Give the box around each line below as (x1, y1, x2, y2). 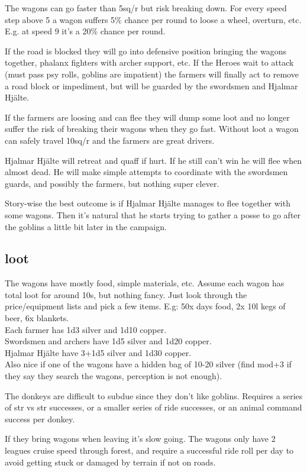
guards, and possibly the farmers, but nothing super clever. (5, 177, 219, 189)
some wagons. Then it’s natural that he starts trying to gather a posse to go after (5, 208, 301, 221)
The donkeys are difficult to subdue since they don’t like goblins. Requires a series (5, 389, 303, 402)
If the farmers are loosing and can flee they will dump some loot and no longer (5, 111, 290, 123)
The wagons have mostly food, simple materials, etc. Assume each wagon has (5, 277, 285, 289)
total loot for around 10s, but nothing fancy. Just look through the (5, 288, 247, 300)
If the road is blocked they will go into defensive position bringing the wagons (5, 44, 287, 57)
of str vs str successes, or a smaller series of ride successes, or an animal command (5, 401, 302, 413)
